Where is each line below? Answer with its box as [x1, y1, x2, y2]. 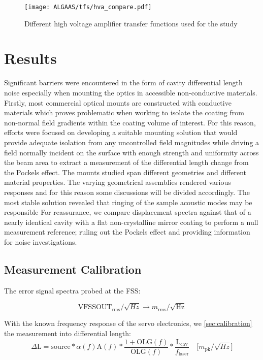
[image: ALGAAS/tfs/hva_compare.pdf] [24, 4, 152, 11]
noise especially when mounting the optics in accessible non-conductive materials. [4, 87, 257, 97]
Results [4, 48, 57, 69]
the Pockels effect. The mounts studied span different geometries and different [4, 167, 247, 177]
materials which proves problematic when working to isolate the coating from [4, 107, 244, 118]
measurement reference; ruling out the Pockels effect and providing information [4, 226, 250, 237]
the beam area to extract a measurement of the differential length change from [4, 157, 249, 168]
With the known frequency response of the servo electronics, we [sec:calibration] [4, 318, 252, 329]
